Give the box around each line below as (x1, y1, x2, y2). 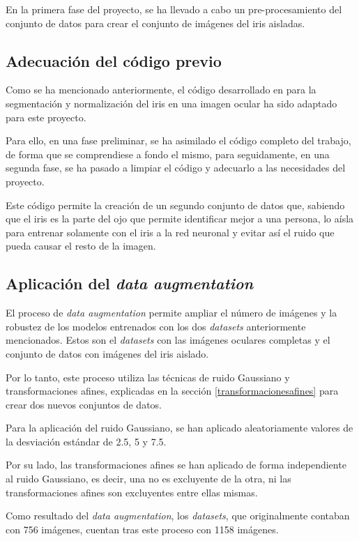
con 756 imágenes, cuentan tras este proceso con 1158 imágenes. (6, 521, 279, 536)
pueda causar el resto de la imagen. (6, 238, 156, 253)
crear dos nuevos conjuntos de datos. (6, 397, 162, 411)
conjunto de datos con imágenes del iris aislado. (6, 346, 209, 360)
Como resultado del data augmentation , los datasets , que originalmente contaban (6, 508, 350, 523)
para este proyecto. (6, 109, 86, 124)
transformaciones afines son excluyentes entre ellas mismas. (6, 485, 258, 499)
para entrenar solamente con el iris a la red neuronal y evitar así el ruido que (6, 224, 335, 239)
